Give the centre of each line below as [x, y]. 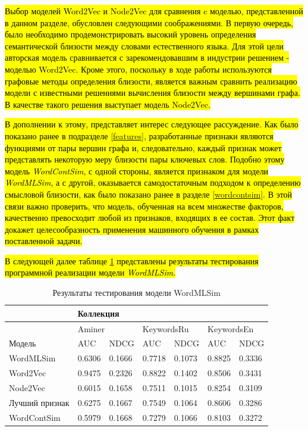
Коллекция [98, 313]
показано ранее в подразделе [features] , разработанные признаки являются [139, 135]
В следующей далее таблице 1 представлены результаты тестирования [132, 260]
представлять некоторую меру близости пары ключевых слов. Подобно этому [145, 159]
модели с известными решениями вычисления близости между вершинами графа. [153, 93]
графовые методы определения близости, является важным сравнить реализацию [151, 81]
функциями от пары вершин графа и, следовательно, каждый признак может [143, 147]
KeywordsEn [231, 328]
